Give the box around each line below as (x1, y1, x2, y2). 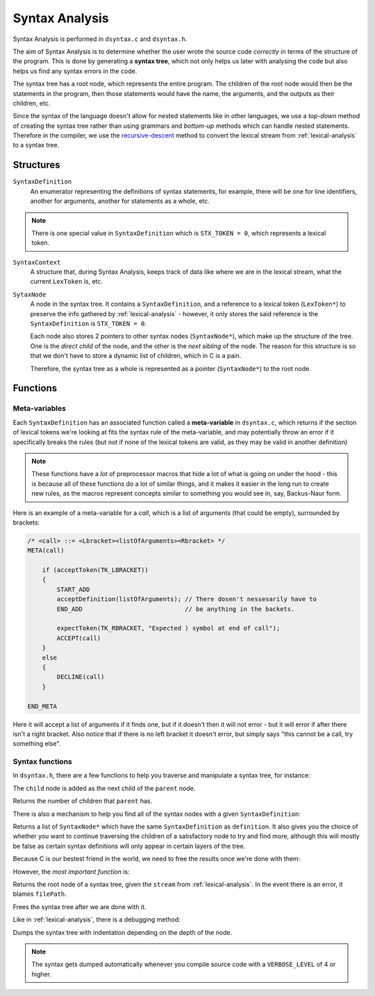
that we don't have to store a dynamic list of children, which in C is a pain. (30, 352, 242, 360)
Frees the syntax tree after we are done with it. (12, 902, 147, 911)
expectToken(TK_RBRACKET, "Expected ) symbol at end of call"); (56, 624, 281, 632)
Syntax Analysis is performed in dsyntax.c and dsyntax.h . (12, 35, 187, 43)
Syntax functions (12, 757, 72, 767)
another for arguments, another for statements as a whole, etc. (30, 197, 210, 205)
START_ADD (56, 585, 90, 594)
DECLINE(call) (56, 673, 105, 681)
